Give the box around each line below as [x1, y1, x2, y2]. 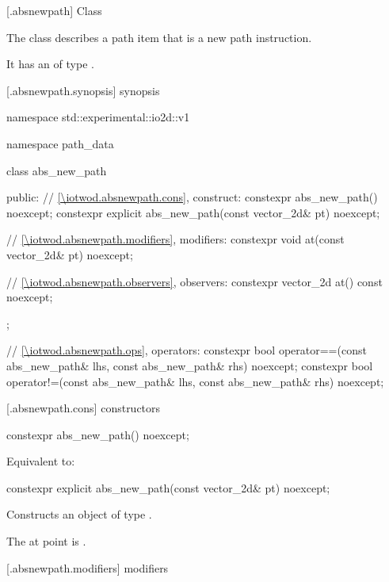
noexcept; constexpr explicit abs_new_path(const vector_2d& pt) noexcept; [6, 204, 380, 220]
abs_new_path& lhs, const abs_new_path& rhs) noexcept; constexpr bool [6, 357, 373, 373]
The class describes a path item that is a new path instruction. [6, 29, 312, 45]
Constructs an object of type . [6, 506, 152, 523]
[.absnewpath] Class [6, 2, 102, 18]
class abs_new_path [6, 162, 107, 178]
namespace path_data [6, 135, 114, 151]
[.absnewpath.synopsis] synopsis [6, 82, 160, 98]
